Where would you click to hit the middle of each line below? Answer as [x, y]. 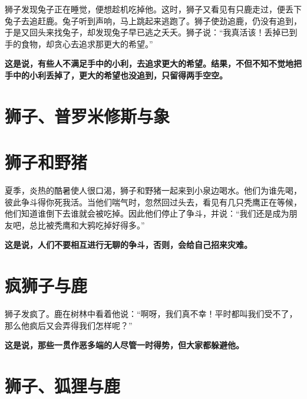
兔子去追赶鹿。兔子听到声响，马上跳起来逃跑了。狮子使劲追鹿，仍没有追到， [153, 20]
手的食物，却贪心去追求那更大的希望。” [79, 43]
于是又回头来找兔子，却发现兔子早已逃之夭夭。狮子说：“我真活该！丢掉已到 [151, 32]
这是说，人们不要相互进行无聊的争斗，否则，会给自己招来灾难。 [128, 245]
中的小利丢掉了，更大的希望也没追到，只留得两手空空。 [120, 75]
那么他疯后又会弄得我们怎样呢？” [69, 325]
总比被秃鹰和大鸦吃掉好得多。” [87, 225]
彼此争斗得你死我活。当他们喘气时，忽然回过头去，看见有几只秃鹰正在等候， [153, 202]
